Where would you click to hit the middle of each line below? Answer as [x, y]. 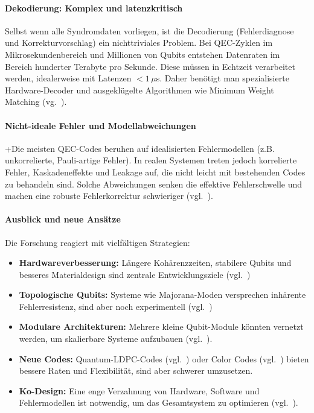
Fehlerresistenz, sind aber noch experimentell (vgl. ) [116, 306]
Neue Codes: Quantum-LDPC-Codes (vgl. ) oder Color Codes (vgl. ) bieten [164, 358]
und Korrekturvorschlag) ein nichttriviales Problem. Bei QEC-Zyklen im [139, 43]
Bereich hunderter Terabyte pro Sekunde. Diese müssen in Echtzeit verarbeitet [150, 66]
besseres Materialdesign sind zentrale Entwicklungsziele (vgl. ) [135, 274]
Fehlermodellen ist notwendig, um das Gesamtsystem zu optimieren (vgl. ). [159, 402]
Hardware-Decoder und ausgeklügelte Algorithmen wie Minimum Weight [139, 90]
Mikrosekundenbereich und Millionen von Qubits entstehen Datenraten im [143, 54]
